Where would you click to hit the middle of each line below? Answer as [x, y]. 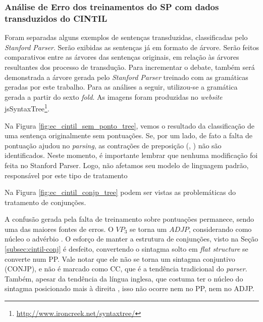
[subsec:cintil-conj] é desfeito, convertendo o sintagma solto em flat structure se [126, 249]
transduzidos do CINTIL [56, 18]
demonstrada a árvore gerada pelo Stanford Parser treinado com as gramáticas [126, 77]
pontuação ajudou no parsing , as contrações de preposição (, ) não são [113, 145]
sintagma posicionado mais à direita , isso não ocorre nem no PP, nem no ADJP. [129, 288]
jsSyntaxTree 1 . [27, 108]
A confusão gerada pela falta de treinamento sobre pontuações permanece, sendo [129, 219]
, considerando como [220, 229]
